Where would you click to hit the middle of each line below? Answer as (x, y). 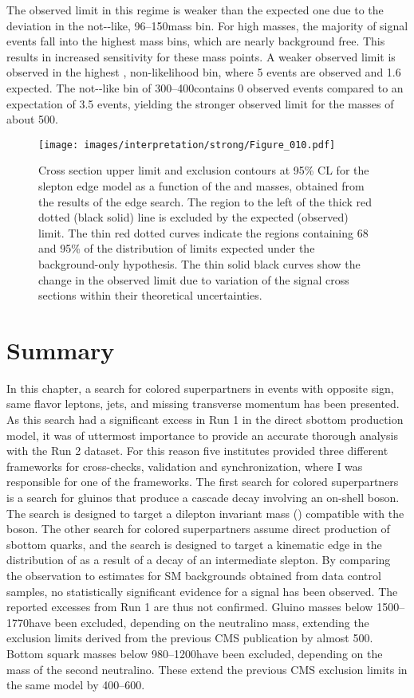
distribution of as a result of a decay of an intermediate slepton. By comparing (199, 560)
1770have (29, 622)
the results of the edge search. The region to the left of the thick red (205, 201)
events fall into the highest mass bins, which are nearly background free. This (196, 41)
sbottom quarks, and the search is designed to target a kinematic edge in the (194, 544)
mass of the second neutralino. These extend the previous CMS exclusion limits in (207, 669)
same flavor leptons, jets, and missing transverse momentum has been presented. (203, 404)
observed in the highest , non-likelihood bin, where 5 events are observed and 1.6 (204, 72)
